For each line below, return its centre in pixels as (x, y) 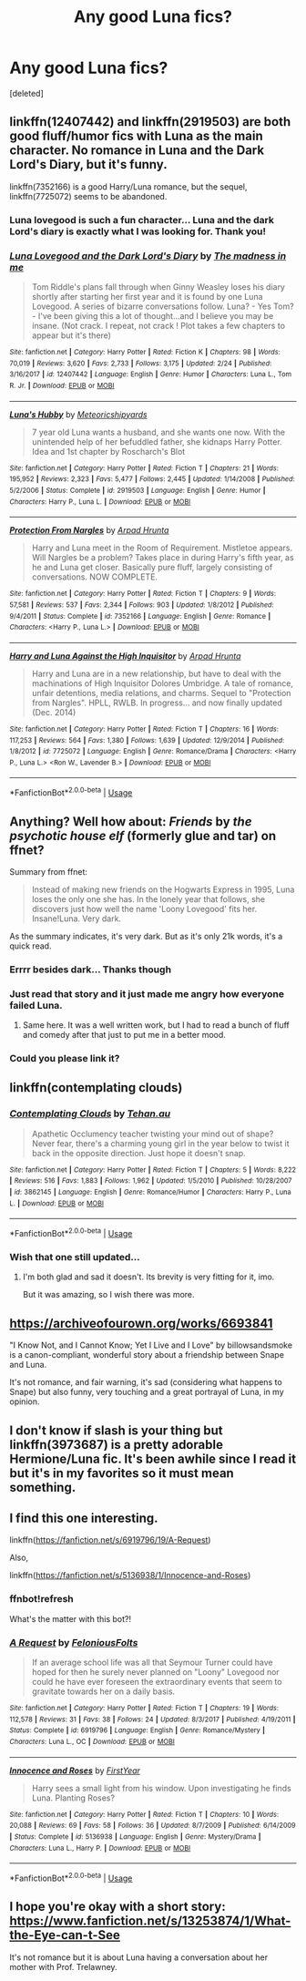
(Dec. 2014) (54, 712)
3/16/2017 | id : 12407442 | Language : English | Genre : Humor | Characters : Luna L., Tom (151, 375)
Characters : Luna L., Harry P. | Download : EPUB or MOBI (100, 1848)
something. (43, 1487)
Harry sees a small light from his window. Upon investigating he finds (161, 1788)
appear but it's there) (71, 335)
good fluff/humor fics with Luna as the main (136, 136)
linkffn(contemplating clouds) (96, 1088)
